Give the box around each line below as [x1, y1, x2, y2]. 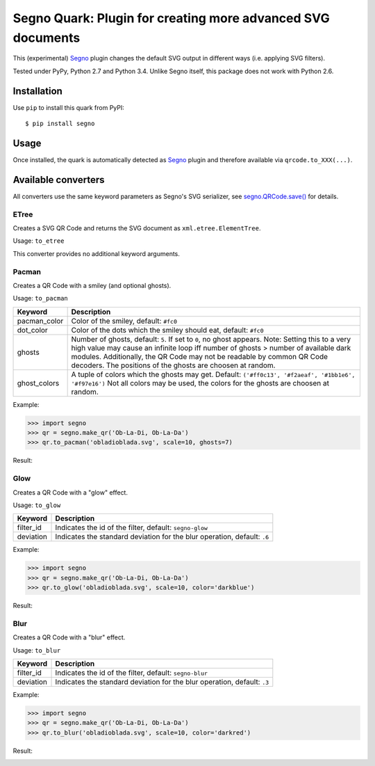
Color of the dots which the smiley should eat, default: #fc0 [71, 325, 264, 335]
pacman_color [17, 316, 64, 326]
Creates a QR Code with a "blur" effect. [12, 633, 126, 641]
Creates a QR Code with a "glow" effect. [12, 488, 128, 497]
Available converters [12, 174, 105, 186]
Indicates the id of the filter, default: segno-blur [55, 668, 208, 678]
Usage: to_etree [12, 237, 65, 245]
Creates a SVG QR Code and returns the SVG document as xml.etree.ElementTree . [12, 223, 261, 232]
